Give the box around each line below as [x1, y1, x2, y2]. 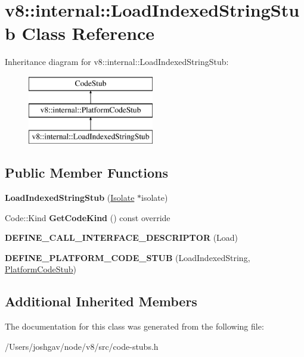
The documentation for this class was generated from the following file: [5, 320, 264, 333]
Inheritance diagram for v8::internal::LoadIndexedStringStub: [5, 55, 229, 68]
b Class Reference [5, 21, 155, 45]
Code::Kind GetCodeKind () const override [5, 211, 170, 223]
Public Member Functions [5, 163, 168, 182]
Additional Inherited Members [5, 292, 197, 311]
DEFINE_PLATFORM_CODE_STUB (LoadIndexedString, [5, 251, 250, 263]
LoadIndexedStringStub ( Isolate [5, 191, 135, 204]
